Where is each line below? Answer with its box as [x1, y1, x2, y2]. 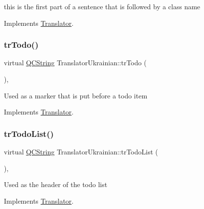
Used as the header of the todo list [4, 179, 108, 190]
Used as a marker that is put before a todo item [4, 90, 148, 100]
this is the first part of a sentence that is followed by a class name [4, 1, 201, 11]
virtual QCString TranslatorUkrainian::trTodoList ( [4, 147, 158, 156]
